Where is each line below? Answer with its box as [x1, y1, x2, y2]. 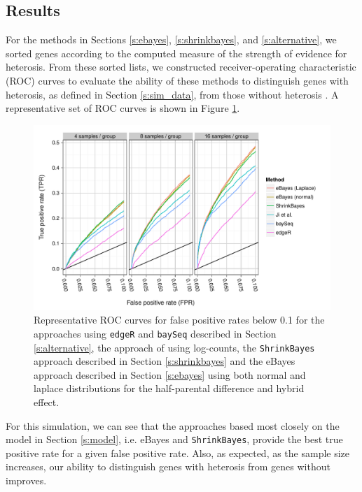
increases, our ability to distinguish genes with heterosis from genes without [6, 459, 330, 474]
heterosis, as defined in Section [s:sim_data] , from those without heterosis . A [6, 87, 339, 101]
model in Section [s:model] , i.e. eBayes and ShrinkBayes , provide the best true [6, 432, 343, 447]
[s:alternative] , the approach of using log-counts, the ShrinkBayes [34, 340, 315, 354]
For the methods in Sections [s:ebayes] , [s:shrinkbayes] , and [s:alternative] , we [6, 32, 337, 47]
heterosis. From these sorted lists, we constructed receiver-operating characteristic [6, 59, 356, 74]
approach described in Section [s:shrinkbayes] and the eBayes [34, 354, 295, 368]
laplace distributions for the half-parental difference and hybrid [34, 381, 305, 396]
